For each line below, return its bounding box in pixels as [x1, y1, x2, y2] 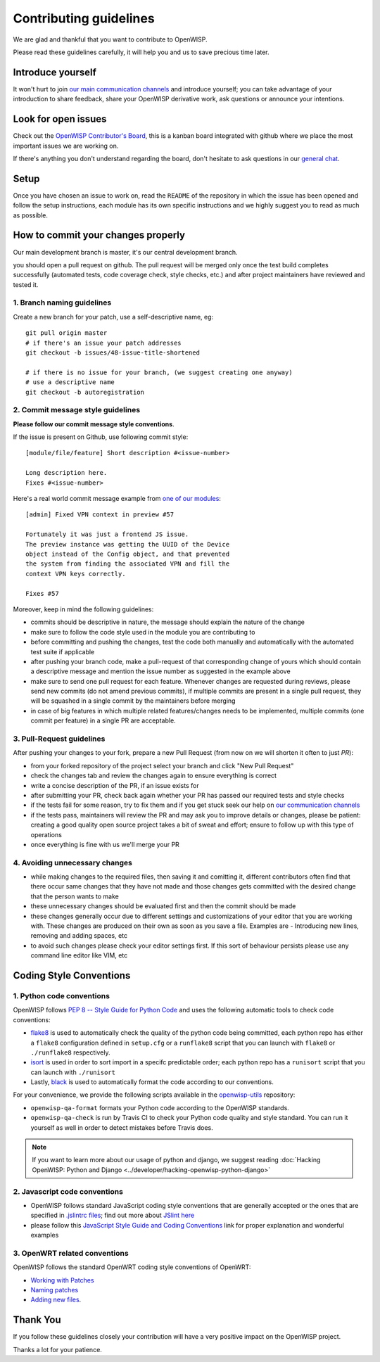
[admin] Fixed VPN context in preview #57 [25, 511, 175, 518]
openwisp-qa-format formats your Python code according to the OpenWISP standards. [30, 1103, 290, 1112]
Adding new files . [30, 1295, 82, 1304]
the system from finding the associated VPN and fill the [25, 560, 230, 568]
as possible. [13, 211, 49, 219]
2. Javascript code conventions [13, 1186, 123, 1196]
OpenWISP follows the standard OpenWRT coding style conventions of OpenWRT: [13, 1263, 251, 1271]
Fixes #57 [25, 590, 59, 597]
